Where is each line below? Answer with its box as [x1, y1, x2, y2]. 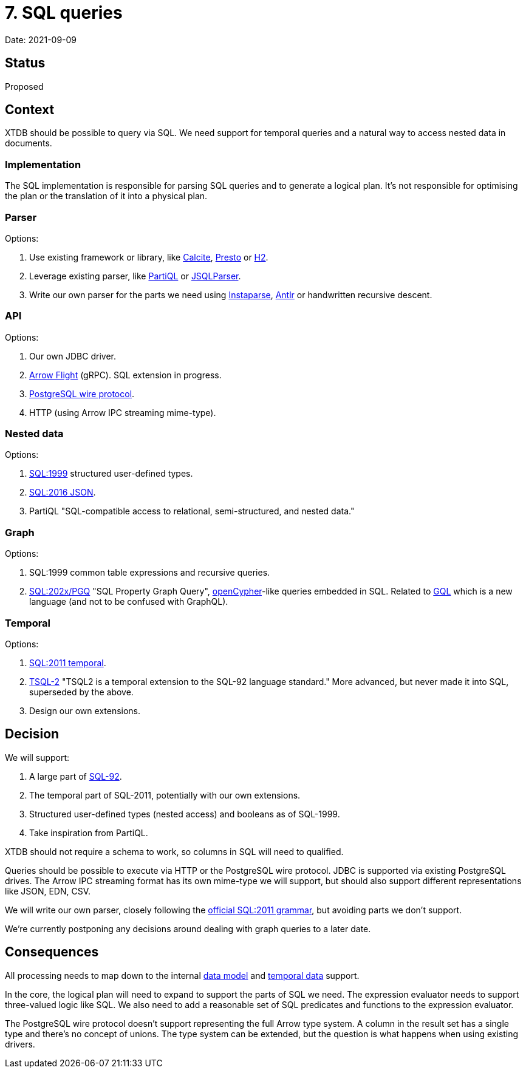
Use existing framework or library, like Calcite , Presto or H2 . [29, 251, 268, 262]
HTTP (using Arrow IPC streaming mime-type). [29, 407, 216, 418]
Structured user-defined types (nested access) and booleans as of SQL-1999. [29, 808, 340, 819]
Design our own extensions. [29, 705, 141, 716]
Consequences [5, 944, 99, 960]
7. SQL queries [5, 2, 123, 23]
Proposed [5, 81, 44, 92]
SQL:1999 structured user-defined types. [29, 468, 193, 479]
